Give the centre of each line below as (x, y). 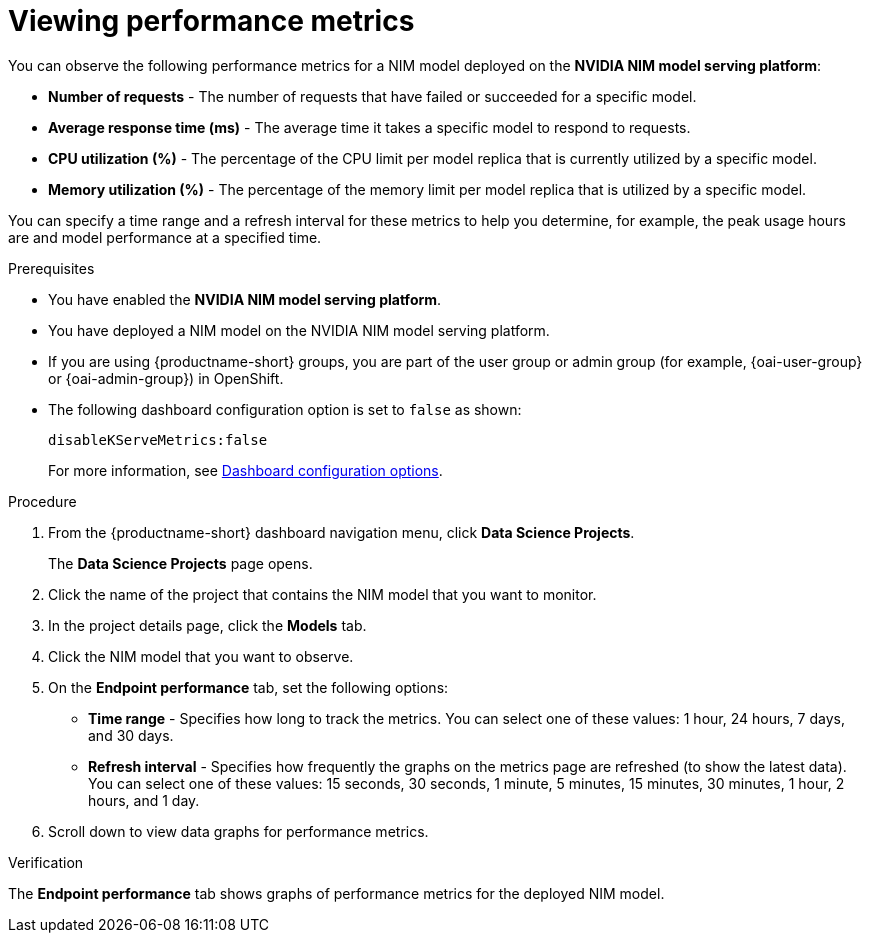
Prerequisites (51, 268)
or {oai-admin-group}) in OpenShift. (166, 378)
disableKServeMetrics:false (158, 439)
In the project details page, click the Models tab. (207, 625)
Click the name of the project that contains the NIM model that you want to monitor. (322, 594)
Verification (46, 862)
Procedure (42, 501)
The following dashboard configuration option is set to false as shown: (285, 409)
